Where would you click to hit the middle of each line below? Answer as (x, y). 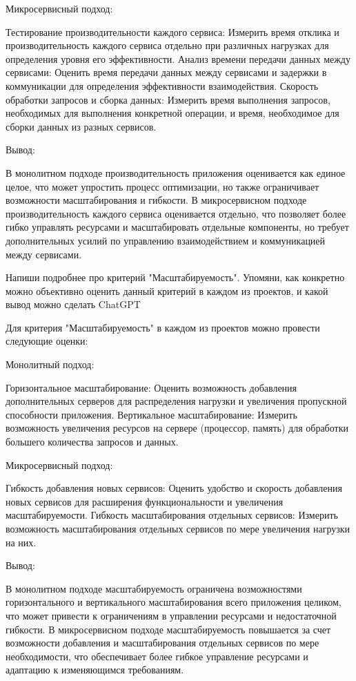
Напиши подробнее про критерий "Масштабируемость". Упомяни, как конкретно (175, 277)
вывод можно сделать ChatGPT (73, 304)
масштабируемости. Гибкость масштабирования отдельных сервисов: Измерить (172, 515)
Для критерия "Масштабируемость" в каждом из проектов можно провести (163, 327)
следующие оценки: (47, 341)
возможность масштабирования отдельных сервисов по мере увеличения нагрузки (178, 528)
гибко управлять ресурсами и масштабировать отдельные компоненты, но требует (177, 227)
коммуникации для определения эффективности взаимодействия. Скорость (162, 85)
